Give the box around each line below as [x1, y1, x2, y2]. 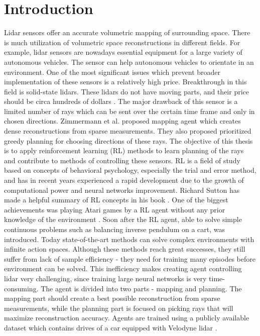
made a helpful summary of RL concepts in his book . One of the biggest [4, 194, 228, 205]
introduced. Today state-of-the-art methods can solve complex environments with [4, 234, 254, 244]
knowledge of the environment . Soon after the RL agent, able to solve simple [4, 214, 242, 225]
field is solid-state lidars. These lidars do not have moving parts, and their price [4, 86, 249, 96]
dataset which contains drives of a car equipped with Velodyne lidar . [4, 322, 217, 332]
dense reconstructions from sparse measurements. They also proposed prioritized [4, 126, 251, 136]
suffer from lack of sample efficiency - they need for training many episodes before [4, 253, 255, 264]
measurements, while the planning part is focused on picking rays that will [4, 302, 233, 313]
